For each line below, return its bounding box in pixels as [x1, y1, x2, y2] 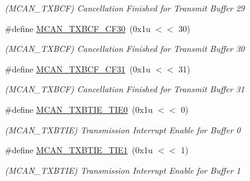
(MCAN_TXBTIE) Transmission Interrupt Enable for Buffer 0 [5, 123, 241, 136]
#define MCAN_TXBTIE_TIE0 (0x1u [5, 103, 153, 115]
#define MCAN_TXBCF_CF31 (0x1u [5, 62, 151, 75]
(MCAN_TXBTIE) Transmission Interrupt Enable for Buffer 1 [5, 164, 241, 176]
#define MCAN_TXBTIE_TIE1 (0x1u [5, 144, 153, 156]
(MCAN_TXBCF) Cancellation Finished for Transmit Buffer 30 [5, 42, 245, 55]
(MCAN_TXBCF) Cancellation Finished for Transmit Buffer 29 [5, 2, 245, 14]
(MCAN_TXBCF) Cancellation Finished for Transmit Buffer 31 [5, 83, 245, 95]
